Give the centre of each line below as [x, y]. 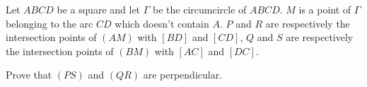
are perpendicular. [183, 75]
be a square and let [99, 9]
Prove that [29, 75]
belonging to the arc [49, 23]
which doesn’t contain [162, 23]
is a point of [325, 9]
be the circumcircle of [200, 9]
